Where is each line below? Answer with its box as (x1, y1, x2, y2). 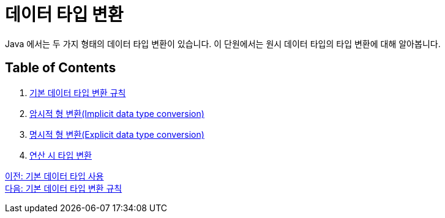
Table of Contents (5, 60, 116, 76)
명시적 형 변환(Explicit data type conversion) (29, 129, 204, 140)
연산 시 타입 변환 (29, 149, 92, 160)
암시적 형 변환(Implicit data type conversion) (29, 108, 204, 119)
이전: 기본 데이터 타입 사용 (5, 170, 104, 181)
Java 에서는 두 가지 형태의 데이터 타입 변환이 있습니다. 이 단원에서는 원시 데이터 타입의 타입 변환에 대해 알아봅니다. (5, 38, 441, 49)
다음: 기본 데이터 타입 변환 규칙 (5, 182, 122, 194)
